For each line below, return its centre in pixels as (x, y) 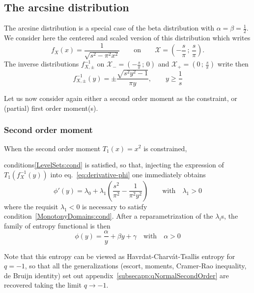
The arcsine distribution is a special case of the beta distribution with (109, 28)
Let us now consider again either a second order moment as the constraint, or (121, 98)
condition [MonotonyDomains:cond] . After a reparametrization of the (109, 216)
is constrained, (165, 148)
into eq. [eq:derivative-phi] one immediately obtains (128, 174)
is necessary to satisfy (115, 206)
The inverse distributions (42, 64)
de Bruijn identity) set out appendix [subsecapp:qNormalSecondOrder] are (116, 275)
